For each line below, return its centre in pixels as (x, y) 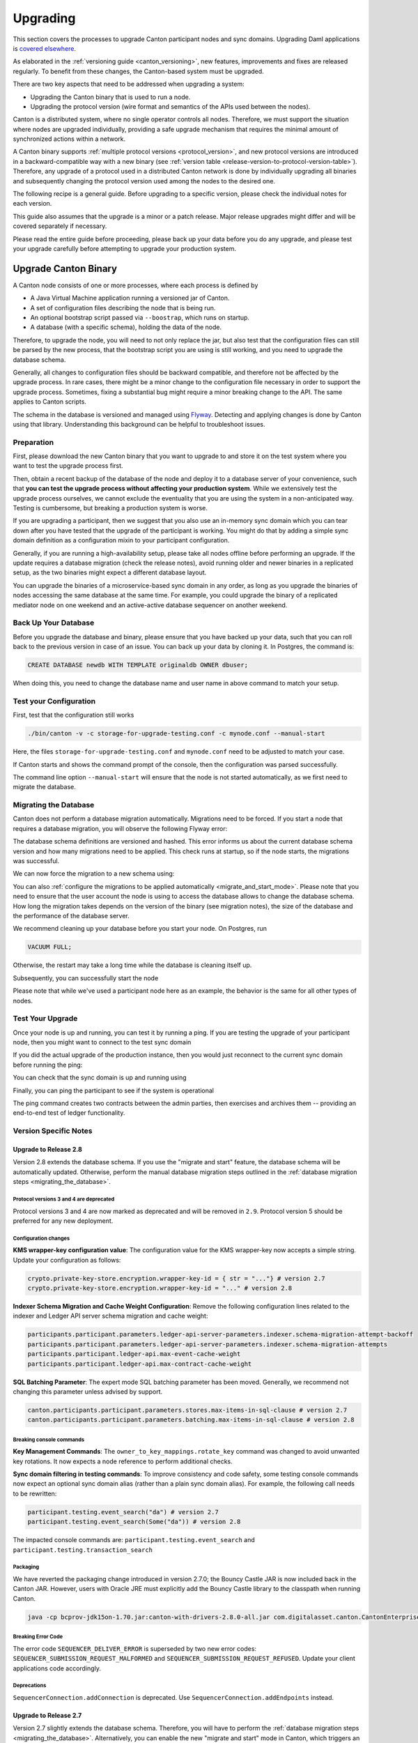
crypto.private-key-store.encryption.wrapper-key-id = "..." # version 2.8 (160, 1288)
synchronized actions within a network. (69, 139)
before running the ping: (48, 1065)
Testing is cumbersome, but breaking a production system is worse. (110, 508)
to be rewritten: (35, 1493)
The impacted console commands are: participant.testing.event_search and (134, 1540)
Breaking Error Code (38, 1637)
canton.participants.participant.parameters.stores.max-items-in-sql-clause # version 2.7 (187, 1410)
